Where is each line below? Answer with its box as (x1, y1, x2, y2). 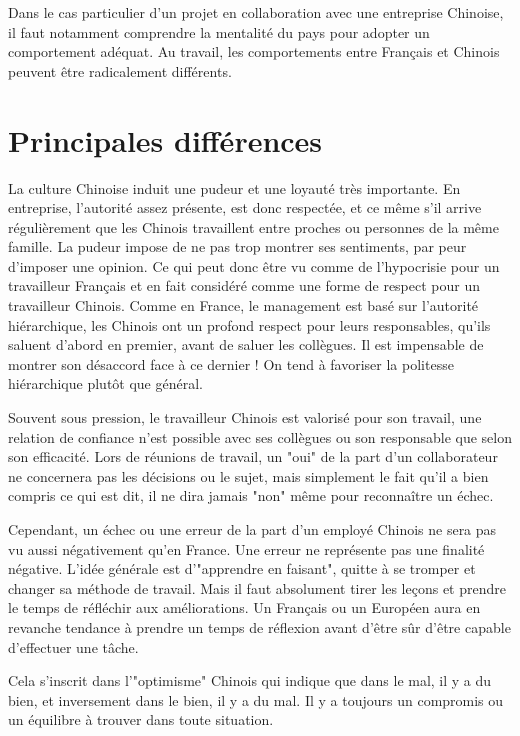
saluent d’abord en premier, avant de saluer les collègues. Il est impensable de (8, 334, 484, 355)
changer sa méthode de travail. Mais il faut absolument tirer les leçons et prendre (8, 577, 506, 598)
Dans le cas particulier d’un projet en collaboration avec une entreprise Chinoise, (8, 2, 504, 22)
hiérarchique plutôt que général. (8, 373, 203, 394)
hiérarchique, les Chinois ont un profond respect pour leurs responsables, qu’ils (8, 314, 491, 335)
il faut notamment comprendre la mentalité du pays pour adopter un (8, 21, 430, 42)
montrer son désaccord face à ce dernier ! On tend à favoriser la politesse (8, 353, 454, 374)
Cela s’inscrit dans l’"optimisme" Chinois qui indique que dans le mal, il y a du (8, 670, 492, 691)
